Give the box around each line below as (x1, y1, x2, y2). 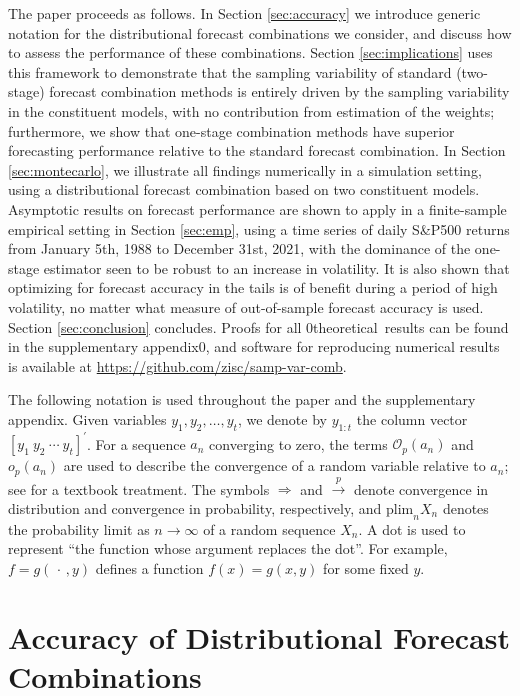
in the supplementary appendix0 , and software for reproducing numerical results (8, 336, 500, 357)
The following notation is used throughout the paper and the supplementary (8, 389, 476, 410)
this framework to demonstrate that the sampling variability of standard (8, 61, 452, 82)
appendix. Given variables (8, 408, 167, 429)
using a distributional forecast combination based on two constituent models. (8, 179, 480, 200)
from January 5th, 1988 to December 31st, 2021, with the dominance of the (8, 238, 471, 259)
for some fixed (323, 558, 409, 578)
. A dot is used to (358, 518, 466, 539)
